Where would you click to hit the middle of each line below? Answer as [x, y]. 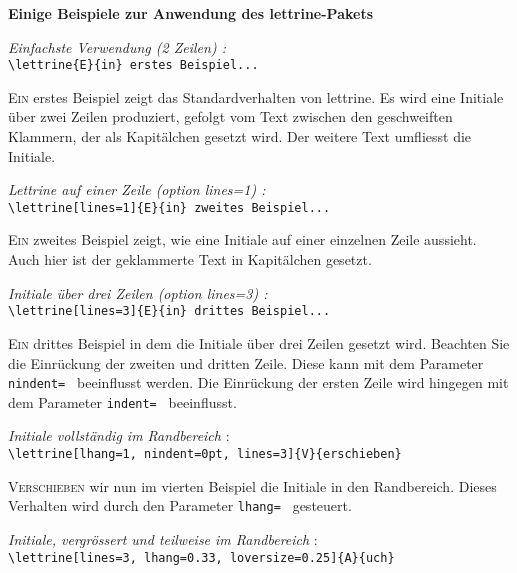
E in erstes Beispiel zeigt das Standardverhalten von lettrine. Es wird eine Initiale [256, 96]
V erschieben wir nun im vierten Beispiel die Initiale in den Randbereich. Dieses [252, 485]
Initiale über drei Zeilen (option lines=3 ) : [138, 292]
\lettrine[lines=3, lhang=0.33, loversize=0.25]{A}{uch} [201, 557]
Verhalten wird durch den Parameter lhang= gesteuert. [180, 505]
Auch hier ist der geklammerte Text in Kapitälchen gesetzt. [190, 259]
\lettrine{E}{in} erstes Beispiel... [133, 65]
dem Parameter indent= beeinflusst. [122, 401]
